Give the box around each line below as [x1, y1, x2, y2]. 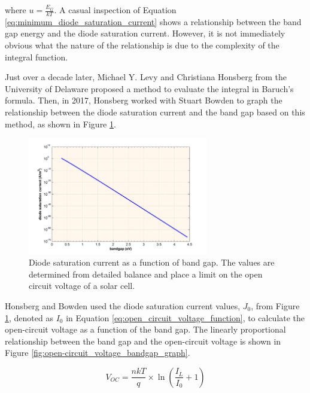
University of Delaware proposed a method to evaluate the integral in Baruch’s [5, 82, 294, 95]
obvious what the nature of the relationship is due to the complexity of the [5, 39, 279, 51]
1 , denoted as [5, 311, 53, 324]
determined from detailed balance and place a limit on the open [29, 267, 263, 280]
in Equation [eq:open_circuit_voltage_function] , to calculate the [66, 311, 305, 324]
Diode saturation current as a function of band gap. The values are [29, 256, 275, 269]
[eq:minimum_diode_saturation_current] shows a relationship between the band [5, 15, 302, 28]
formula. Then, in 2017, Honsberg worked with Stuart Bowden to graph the [5, 94, 282, 106]
